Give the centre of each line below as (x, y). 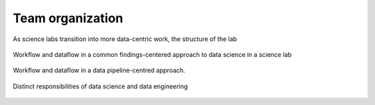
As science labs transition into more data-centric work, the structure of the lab (125, 39)
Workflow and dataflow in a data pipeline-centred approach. (99, 70)
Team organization (68, 18)
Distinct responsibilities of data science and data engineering (100, 86)
